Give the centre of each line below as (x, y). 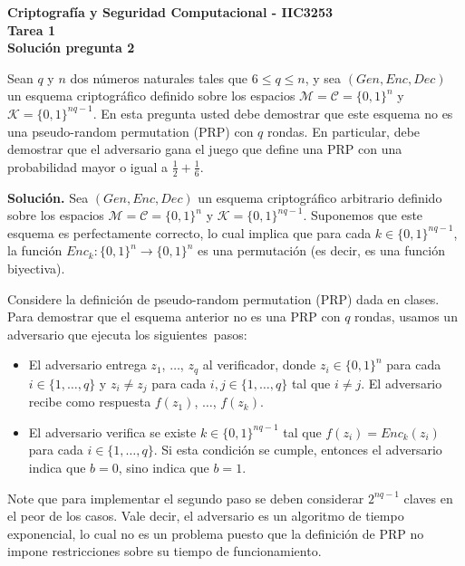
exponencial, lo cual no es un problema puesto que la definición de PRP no (216, 533)
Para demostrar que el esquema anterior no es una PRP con (174, 317)
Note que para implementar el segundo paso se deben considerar (186, 498)
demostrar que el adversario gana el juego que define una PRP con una (205, 149)
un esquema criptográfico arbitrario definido (320, 197)
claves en (428, 498)
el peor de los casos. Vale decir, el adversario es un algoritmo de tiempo (206, 516)
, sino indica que (164, 468)
